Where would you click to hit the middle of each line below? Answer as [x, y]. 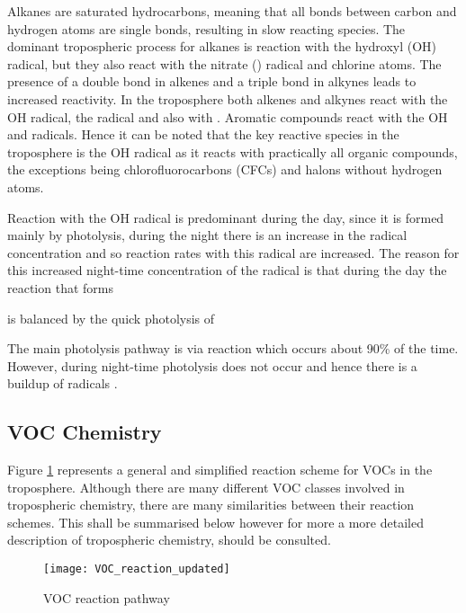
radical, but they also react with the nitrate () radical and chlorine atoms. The [224, 63]
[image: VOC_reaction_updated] [137, 569]
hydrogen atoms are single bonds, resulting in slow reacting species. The [206, 28]
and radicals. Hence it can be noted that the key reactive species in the [203, 134]
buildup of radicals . [63, 383]
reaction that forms [60, 287]
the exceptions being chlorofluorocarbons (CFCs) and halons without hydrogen [225, 169]
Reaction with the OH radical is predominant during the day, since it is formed [226, 217]
